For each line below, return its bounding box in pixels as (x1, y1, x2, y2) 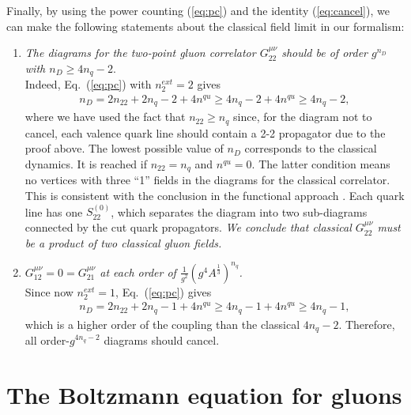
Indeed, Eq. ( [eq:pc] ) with (25, 76, 152, 92)
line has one (25, 203, 83, 220)
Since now (25, 283, 74, 300)
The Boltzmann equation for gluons (6, 379, 402, 411)
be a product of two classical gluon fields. (25, 234, 222, 251)
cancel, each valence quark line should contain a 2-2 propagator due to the (25, 124, 386, 141)
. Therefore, (338, 315, 395, 332)
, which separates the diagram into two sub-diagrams (111, 203, 368, 220)
